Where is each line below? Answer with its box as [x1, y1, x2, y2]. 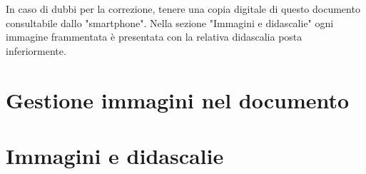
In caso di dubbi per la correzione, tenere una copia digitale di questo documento [6, 1, 360, 16]
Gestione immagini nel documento [6, 85, 350, 114]
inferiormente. [6, 43, 66, 58]
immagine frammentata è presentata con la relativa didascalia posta [6, 29, 303, 44]
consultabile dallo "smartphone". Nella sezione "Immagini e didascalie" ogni [6, 15, 334, 30]
